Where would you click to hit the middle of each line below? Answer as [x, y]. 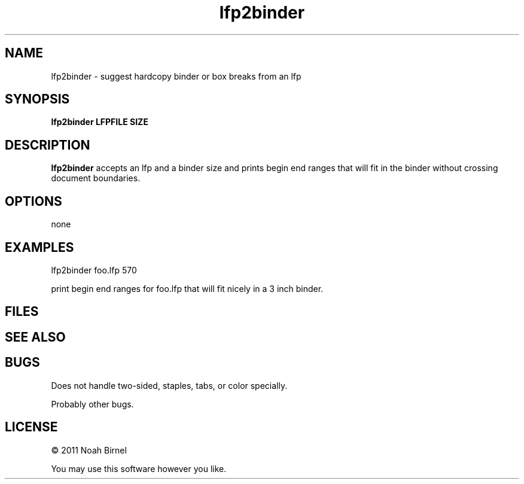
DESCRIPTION [48, 145]
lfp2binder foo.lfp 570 [94, 270]
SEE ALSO [35, 337]
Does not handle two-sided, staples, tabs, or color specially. [169, 385]
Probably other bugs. [92, 404]
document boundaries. [96, 178]
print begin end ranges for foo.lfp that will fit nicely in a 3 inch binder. [187, 288]
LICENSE [31, 427]
